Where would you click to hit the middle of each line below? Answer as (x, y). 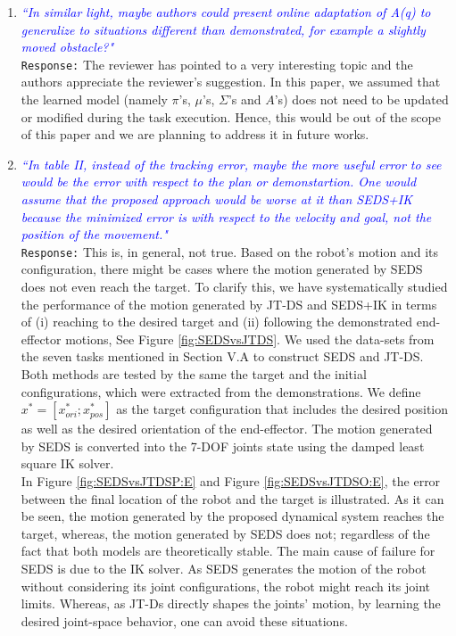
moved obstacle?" (67, 47)
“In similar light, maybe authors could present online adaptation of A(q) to (226, 12)
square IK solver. (67, 463)
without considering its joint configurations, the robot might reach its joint (226, 586)
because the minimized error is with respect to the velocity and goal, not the (226, 216)
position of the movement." (94, 234)
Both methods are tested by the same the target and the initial (194, 374)
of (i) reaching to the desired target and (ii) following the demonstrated (217, 322)
